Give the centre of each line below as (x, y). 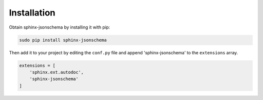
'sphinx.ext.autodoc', (56, 72)
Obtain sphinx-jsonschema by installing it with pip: (60, 27)
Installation (32, 13)
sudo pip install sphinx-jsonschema (63, 40)
